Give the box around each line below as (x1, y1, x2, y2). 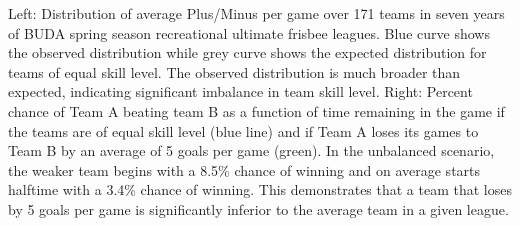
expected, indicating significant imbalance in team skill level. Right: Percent (8, 81, 473, 102)
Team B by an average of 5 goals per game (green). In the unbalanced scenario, (8, 140, 495, 161)
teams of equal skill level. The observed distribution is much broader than (8, 61, 461, 82)
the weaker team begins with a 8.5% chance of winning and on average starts (8, 159, 481, 180)
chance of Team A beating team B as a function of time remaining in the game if (8, 100, 505, 121)
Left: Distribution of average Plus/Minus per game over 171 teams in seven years (8, 3, 505, 23)
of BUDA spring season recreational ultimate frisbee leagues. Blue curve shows (8, 22, 490, 43)
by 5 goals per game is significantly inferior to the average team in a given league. (8, 198, 509, 219)
